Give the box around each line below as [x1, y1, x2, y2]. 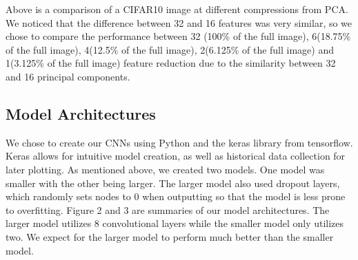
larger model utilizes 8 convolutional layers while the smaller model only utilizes [6, 216, 344, 230]
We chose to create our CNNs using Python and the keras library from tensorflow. [6, 135, 353, 149]
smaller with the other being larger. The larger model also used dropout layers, [6, 175, 340, 190]
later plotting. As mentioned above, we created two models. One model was [6, 162, 325, 176]
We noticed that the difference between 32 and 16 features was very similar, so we [6, 15, 352, 30]
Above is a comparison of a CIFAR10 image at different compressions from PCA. [6, 2, 348, 16]
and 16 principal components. [6, 69, 130, 83]
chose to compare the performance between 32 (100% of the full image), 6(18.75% [6, 29, 351, 43]
